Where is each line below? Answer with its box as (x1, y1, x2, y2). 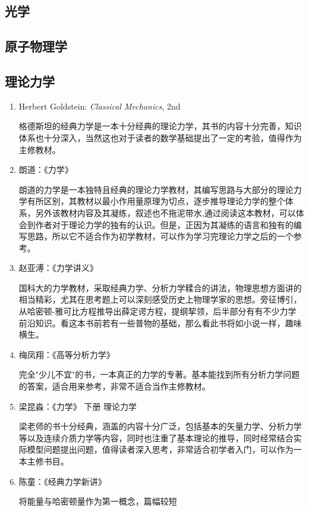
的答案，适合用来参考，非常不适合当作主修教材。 (18, 380, 210, 392)
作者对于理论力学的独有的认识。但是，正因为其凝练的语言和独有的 (35, 218, 294, 230)
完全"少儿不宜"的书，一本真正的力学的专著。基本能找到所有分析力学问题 (18, 368, 300, 381)
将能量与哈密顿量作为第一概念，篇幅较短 (18, 495, 177, 507)
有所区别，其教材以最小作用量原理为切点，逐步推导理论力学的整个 (27, 195, 285, 207)
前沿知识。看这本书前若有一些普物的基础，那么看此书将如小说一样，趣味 (18, 316, 302, 329)
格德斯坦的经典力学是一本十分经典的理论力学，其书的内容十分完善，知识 (18, 120, 302, 132)
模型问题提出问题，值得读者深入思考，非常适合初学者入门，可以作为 (27, 443, 294, 456)
